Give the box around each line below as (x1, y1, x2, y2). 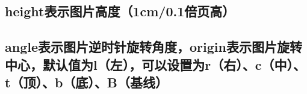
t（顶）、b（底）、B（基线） (5, 72, 168, 91)
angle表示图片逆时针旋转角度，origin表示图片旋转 (5, 37, 302, 56)
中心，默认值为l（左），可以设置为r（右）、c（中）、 (5, 55, 306, 74)
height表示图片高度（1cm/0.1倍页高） (5, 2, 235, 20)
